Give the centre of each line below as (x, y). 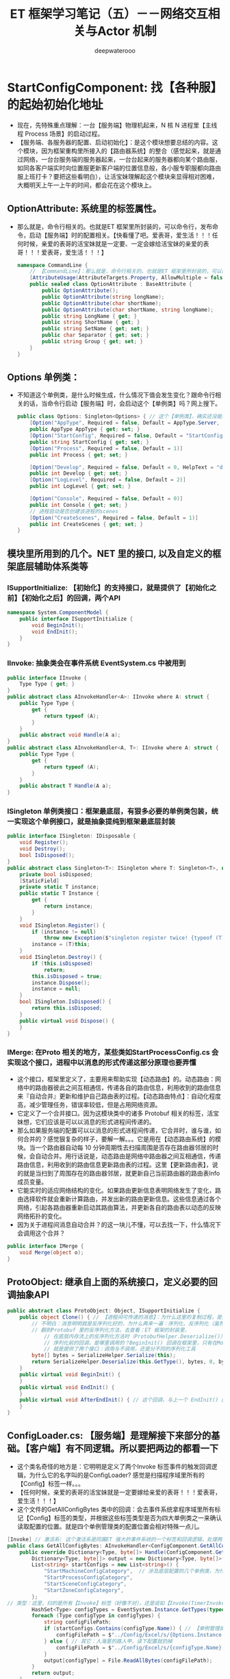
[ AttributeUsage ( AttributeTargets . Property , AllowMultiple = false (128, 278)
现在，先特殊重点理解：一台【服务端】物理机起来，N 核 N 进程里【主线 (117, 125)
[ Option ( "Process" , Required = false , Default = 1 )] (106, 448)
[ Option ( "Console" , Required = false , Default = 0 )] (106, 499)
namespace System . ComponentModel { (58, 612)
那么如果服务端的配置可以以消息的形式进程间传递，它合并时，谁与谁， (116, 1130)
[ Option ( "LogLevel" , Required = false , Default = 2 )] (108, 480)
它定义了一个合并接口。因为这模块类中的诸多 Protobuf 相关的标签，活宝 (118, 1113)
